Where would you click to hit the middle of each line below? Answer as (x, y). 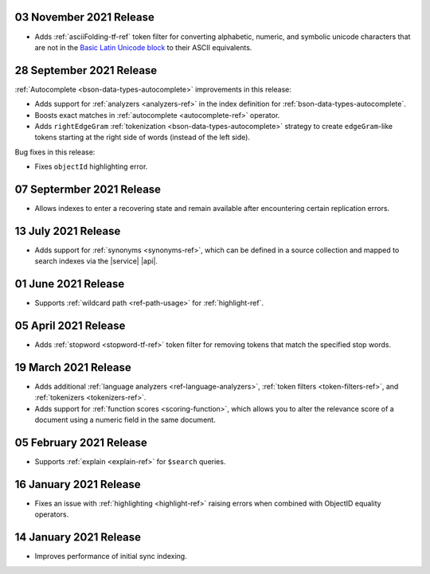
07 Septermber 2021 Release (88, 189)
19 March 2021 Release (73, 367)
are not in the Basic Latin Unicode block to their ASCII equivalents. (143, 47)
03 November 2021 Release (84, 17)
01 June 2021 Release (70, 284)
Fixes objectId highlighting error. (91, 166)
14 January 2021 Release (78, 537)
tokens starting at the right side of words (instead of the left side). (143, 137)
